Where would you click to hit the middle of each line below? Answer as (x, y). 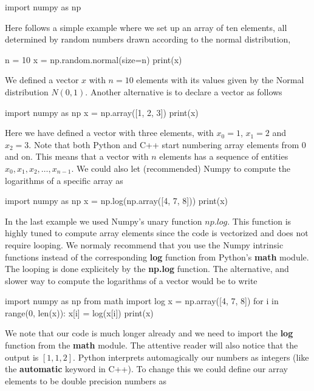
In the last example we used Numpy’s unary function (104, 221)
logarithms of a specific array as (64, 180)
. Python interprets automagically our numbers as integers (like (191, 357)
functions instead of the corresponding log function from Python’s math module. (157, 257)
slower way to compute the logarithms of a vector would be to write (131, 280)
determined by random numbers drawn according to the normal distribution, (148, 39)
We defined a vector (42, 80)
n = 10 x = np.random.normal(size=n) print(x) (94, 59)
